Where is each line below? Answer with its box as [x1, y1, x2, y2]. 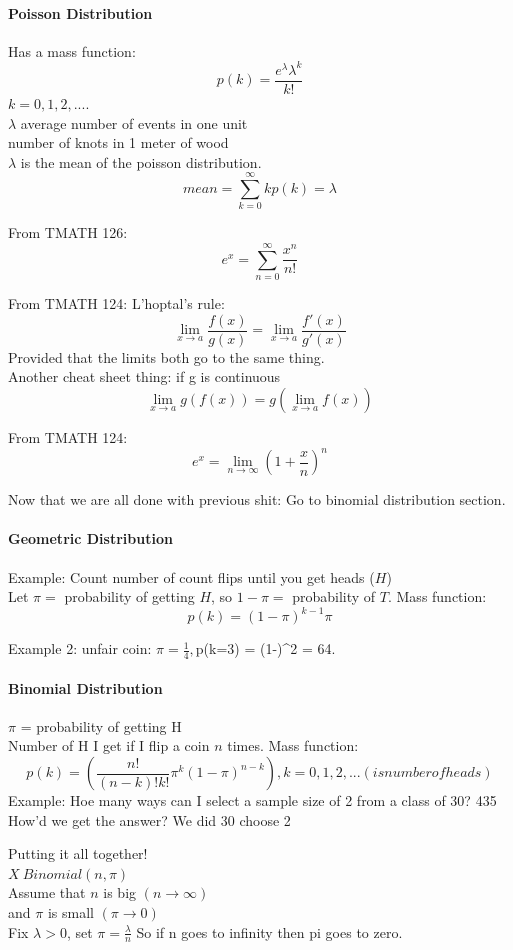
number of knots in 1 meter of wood [8, 132, 229, 153]
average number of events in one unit [20, 112, 248, 133]
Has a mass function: [8, 40, 136, 61]
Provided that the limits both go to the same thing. [8, 346, 325, 367]
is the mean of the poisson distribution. [20, 151, 262, 172]
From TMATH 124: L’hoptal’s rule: [8, 293, 225, 314]
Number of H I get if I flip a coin [8, 735, 210, 756]
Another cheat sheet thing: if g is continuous [8, 366, 281, 387]
